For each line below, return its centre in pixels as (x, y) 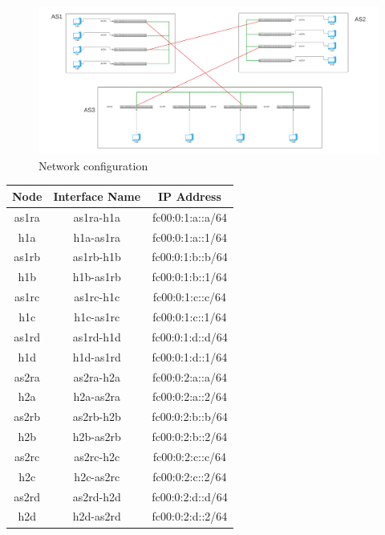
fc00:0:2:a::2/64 (189, 396)
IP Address (190, 196)
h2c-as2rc (97, 476)
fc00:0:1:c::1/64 (190, 317)
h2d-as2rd (97, 516)
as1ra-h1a (97, 216)
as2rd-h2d (97, 496)
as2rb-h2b (97, 417)
